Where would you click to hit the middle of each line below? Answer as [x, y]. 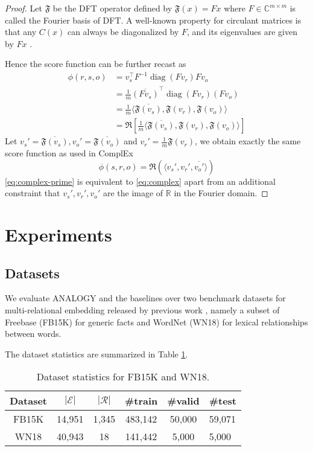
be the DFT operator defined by [112, 8]
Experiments [58, 234]
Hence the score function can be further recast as [96, 64]
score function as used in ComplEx [69, 153]
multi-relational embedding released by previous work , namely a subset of [142, 309]
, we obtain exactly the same [248, 141]
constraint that [33, 193]
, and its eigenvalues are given [242, 32]
